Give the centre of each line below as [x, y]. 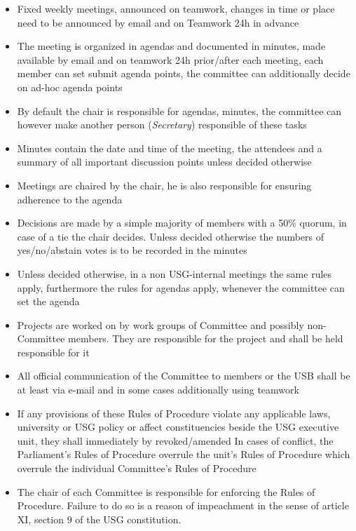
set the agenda [48, 301]
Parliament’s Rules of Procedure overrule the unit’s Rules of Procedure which [184, 454]
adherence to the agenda [70, 199]
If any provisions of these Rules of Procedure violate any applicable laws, [174, 413]
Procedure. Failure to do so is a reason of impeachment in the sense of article [183, 505]
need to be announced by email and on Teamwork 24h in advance [158, 22]
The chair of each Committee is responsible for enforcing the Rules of [166, 491]
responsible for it [53, 352]
